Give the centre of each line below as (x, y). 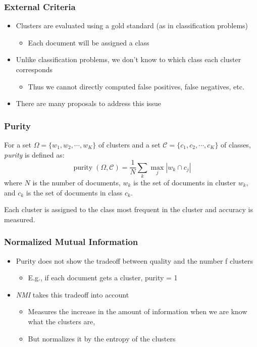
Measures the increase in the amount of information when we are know (138, 311)
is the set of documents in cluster (185, 182)
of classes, (236, 144)
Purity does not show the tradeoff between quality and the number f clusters (135, 260)
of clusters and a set (129, 144)
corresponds (34, 69)
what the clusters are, (62, 321)
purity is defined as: (34, 154)
